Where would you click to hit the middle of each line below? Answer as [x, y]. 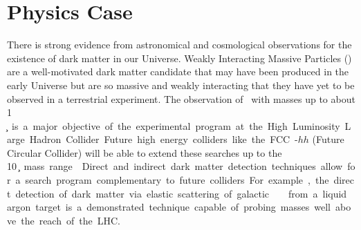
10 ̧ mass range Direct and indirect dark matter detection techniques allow [175, 166]
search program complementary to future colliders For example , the [177, 180]
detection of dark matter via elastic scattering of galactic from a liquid [181, 193]
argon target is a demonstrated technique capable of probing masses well [169, 207]
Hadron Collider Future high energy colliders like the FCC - [164, 139]
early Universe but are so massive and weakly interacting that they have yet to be [181, 85]
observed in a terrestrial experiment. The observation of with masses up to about [181, 98]
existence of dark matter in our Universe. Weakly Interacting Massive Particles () [179, 58]
